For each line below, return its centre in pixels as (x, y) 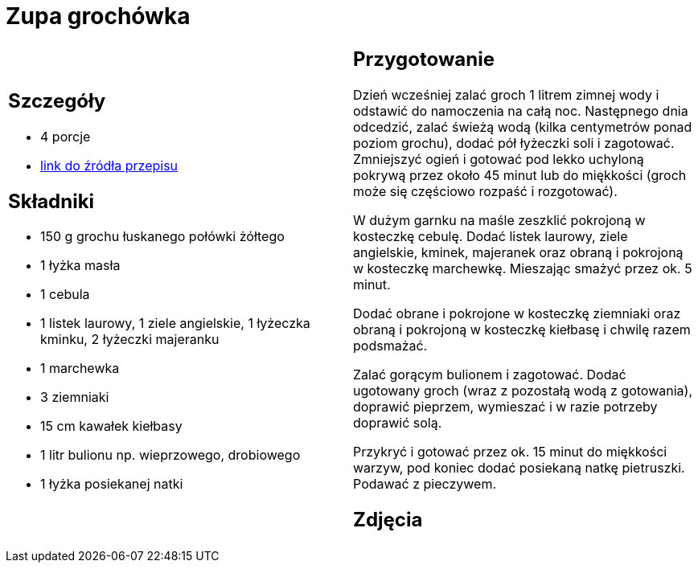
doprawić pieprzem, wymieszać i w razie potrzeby (505, 406)
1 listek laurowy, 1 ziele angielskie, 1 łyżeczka (175, 323)
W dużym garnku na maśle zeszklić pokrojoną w (499, 220)
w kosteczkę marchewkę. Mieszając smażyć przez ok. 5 (523, 268)
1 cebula (65, 295)
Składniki (51, 201)
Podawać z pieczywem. (425, 483)
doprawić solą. (398, 422)
